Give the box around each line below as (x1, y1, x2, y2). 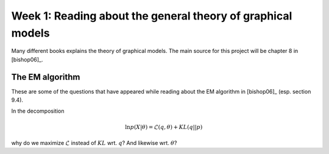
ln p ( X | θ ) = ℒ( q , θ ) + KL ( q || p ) (125, 124, 203, 130)
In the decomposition (11, 107, 65, 115)
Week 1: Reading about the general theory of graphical (11, 9, 292, 23)
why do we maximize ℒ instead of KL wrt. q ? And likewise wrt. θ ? (11, 139, 177, 146)
